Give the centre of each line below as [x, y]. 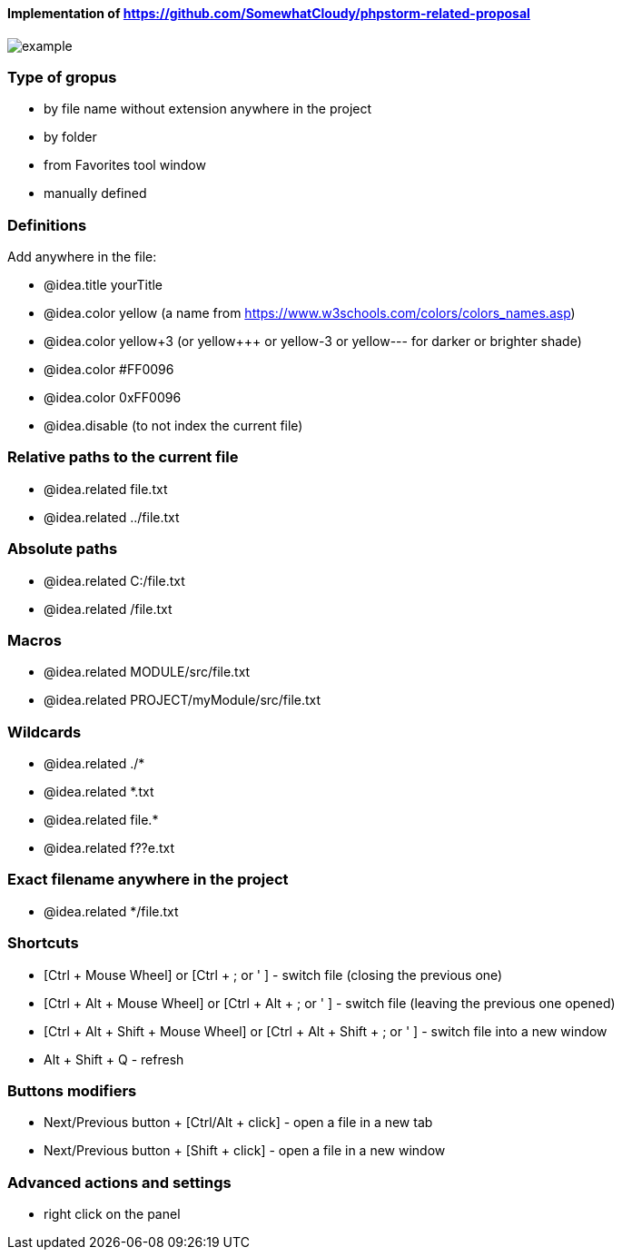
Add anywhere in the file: [82, 257]
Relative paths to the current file [123, 457]
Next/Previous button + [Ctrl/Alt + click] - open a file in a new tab [238, 1123]
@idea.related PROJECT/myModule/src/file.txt [183, 700]
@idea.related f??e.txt [109, 848]
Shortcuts [43, 943]
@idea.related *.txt [99, 792]
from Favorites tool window [125, 165]
